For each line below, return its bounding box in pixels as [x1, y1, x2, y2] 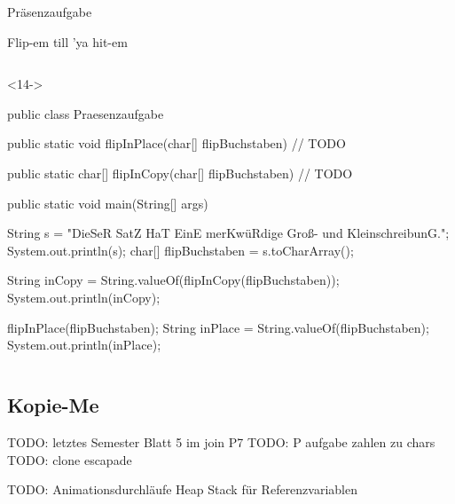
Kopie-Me [7, 391, 99, 419]
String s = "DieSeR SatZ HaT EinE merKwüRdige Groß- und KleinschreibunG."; [7, 224, 450, 242]
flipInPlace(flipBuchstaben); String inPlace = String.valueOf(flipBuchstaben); [7, 318, 429, 336]
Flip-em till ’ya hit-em [7, 32, 128, 51]
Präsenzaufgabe [7, 3, 92, 20]
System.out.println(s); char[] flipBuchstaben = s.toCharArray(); [7, 240, 354, 259]
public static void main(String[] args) [7, 193, 208, 212]
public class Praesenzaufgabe [7, 104, 164, 122]
